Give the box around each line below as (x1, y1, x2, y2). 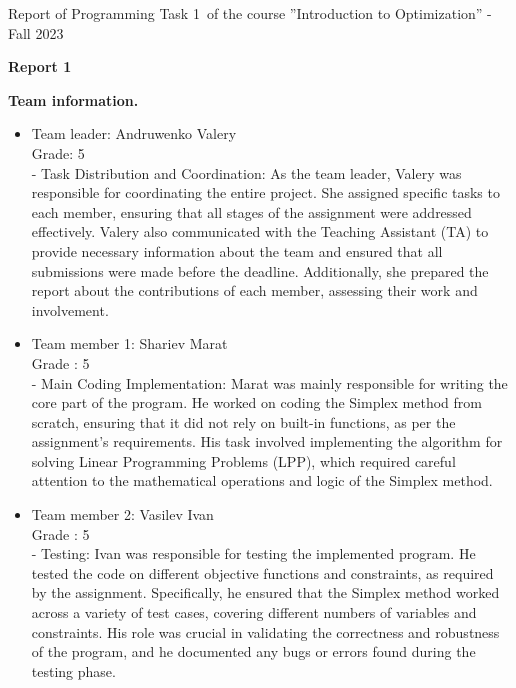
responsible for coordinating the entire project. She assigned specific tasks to (31, 182, 500, 203)
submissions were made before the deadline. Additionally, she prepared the (31, 260, 489, 281)
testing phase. (31, 660, 116, 681)
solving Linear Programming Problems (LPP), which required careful (31, 450, 456, 471)
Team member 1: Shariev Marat (31, 333, 228, 354)
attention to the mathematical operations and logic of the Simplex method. (31, 470, 493, 491)
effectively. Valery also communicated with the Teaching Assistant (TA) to (31, 221, 489, 242)
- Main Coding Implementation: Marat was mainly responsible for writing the (31, 372, 508, 393)
